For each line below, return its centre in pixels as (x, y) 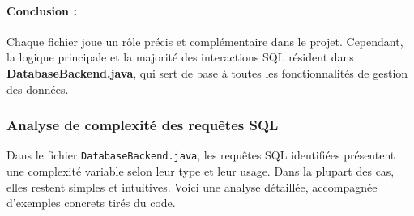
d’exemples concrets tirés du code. (91, 203)
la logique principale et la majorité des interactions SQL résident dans (180, 57)
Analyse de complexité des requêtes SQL (143, 125)
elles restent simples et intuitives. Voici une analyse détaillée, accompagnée (192, 186)
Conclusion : (42, 10)
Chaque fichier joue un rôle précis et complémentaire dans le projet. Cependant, (205, 41)
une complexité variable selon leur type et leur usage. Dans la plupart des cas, (201, 171)
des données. (38, 89)
